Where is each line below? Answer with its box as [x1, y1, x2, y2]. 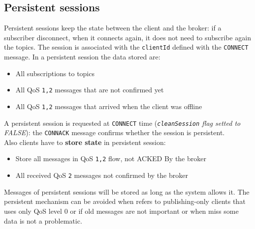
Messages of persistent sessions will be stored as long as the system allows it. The [4, 186, 250, 197]
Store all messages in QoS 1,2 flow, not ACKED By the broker [15, 153, 206, 164]
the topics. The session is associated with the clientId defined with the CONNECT [4, 42, 249, 52]
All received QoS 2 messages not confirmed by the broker [15, 170, 188, 180]
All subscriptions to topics [15, 68, 95, 78]
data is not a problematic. [4, 215, 82, 226]
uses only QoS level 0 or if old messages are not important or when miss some [4, 205, 239, 216]
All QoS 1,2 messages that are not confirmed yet [15, 85, 164, 95]
